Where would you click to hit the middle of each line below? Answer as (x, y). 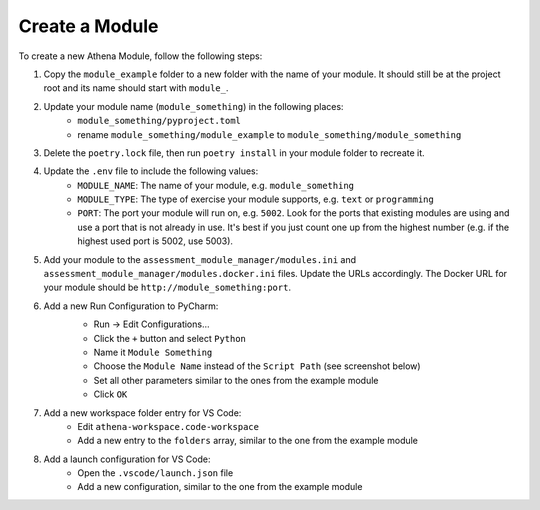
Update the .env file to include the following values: (151, 171)
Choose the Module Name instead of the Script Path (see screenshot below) (257, 366)
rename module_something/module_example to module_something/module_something (269, 134)
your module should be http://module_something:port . (167, 287)
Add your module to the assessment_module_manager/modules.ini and (200, 259)
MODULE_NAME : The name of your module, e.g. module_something (216, 185)
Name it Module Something (153, 352)
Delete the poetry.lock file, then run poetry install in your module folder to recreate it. (234, 152)
